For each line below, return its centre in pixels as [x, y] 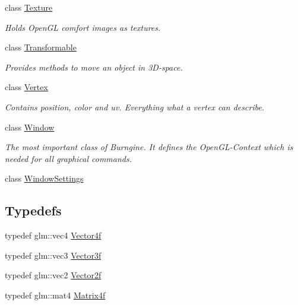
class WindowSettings [44, 178]
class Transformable [41, 47]
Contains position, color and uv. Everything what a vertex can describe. [135, 107]
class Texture [29, 7]
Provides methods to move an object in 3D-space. [94, 67]
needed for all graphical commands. [69, 158]
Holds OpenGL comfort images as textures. [83, 27]
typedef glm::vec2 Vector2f [53, 275]
